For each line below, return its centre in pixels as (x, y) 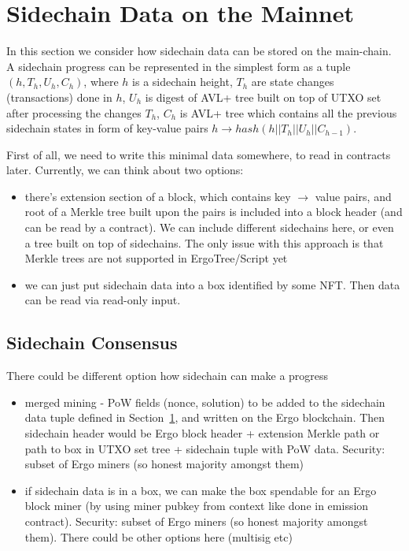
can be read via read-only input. (103, 300)
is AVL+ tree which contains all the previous (288, 112)
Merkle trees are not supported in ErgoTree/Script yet (156, 258)
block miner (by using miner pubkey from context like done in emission (197, 506)
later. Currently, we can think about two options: (125, 170)
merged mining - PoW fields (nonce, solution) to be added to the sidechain (205, 402)
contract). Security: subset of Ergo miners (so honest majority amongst (196, 521)
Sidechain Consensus (92, 343)
